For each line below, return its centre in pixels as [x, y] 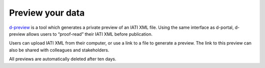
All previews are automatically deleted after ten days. [63, 59]
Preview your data [47, 13]
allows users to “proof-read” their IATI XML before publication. [90, 34]
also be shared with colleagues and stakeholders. [59, 50]
